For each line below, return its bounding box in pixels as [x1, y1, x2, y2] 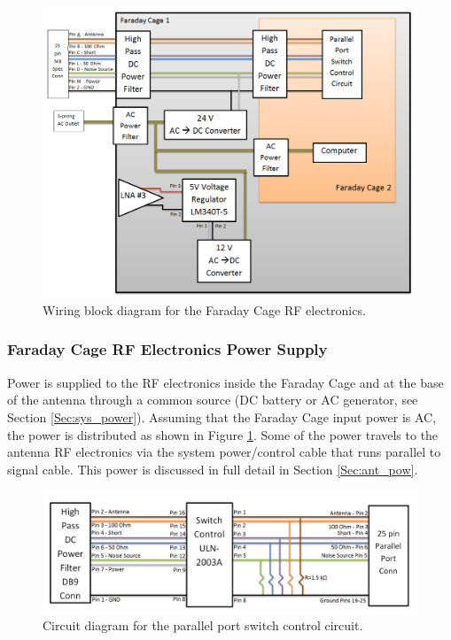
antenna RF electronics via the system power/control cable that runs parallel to [7, 443, 441, 461]
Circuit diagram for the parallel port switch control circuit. [43, 616, 363, 635]
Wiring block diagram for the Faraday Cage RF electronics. [43, 300, 366, 319]
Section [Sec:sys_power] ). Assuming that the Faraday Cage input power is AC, [7, 407, 437, 426]
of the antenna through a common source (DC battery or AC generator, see [7, 390, 418, 409]
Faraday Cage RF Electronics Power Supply [7, 338, 328, 360]
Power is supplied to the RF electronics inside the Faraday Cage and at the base [7, 373, 444, 391]
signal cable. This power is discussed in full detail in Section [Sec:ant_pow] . [7, 459, 418, 478]
